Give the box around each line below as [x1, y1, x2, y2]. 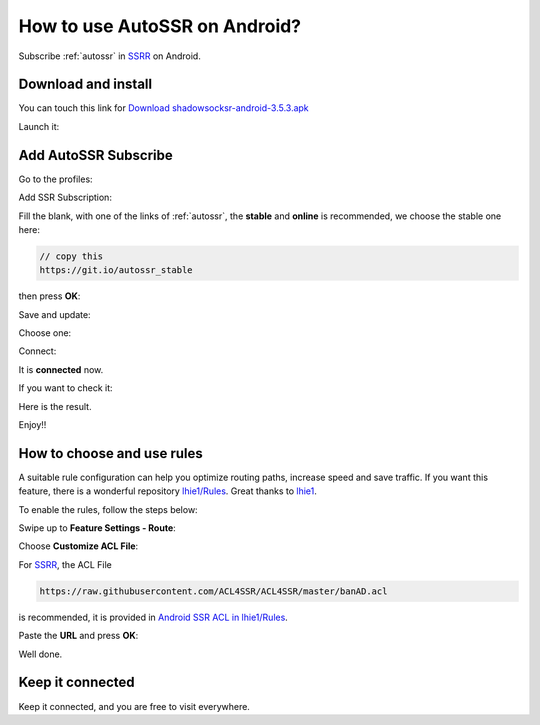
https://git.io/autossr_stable [39, 265, 194, 276]
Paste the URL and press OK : [18, 630, 139, 642]
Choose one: [18, 327, 72, 339]
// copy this [39, 250, 104, 262]
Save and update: [18, 308, 91, 320]
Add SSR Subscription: [18, 191, 112, 204]
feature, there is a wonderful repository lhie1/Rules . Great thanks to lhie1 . [18, 485, 317, 497]
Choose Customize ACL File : [18, 540, 139, 552]
